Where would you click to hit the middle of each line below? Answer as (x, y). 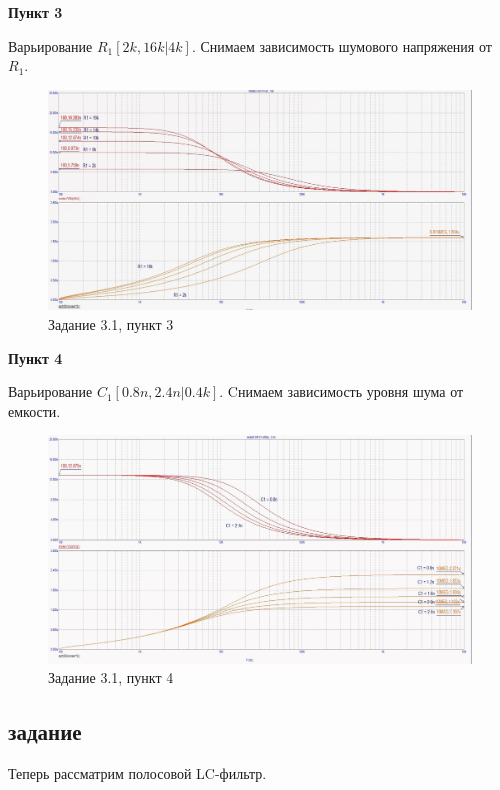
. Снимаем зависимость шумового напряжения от (341, 45)
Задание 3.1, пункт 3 (111, 324)
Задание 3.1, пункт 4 (111, 677)
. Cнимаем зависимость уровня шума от (341, 391)
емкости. (34, 410)
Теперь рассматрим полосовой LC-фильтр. (137, 772)
